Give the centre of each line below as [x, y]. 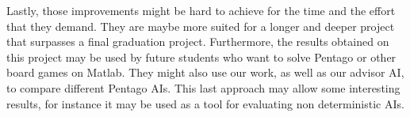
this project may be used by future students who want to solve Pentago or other [201, 57]
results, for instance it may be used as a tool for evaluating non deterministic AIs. [205, 103]
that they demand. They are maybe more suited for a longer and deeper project [201, 26]
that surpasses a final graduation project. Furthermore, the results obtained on [198, 42]
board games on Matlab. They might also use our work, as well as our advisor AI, [205, 72]
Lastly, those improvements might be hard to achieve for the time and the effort [201, 10]
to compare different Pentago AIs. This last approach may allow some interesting [203, 87]
